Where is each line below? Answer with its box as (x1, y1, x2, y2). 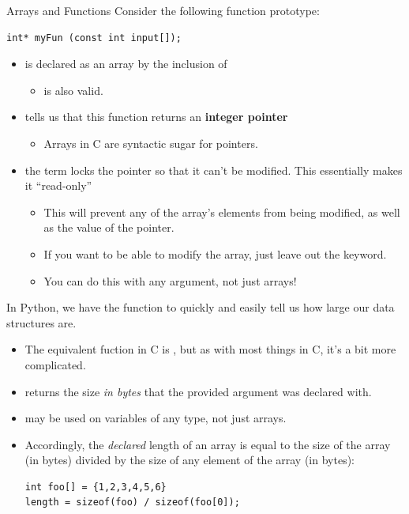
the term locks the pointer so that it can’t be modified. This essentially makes (24, 161, 403, 178)
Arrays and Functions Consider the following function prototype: (6, 2, 320, 18)
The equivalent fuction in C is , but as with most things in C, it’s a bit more (24, 341, 396, 357)
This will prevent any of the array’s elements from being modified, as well (43, 203, 400, 220)
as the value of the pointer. (43, 219, 174, 236)
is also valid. (43, 81, 103, 98)
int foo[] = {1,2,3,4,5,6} (24, 481, 167, 493)
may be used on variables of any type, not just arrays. (24, 410, 287, 426)
